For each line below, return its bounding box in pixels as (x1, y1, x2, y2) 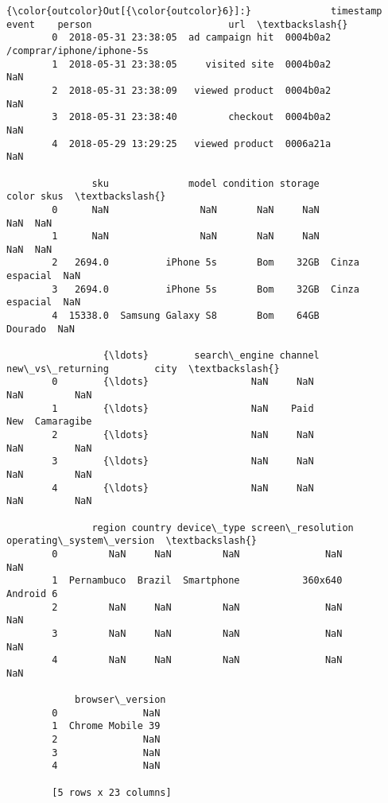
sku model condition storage (91, 177, 320, 189)
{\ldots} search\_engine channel (103, 350, 320, 362)
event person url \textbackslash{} (6, 18, 348, 30)
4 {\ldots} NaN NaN (52, 482, 314, 494)
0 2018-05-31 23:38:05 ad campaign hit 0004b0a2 (52, 32, 332, 44)
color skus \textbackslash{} (6, 191, 166, 203)
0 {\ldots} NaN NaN (52, 376, 314, 388)
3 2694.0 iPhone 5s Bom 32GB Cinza (52, 283, 359, 295)
